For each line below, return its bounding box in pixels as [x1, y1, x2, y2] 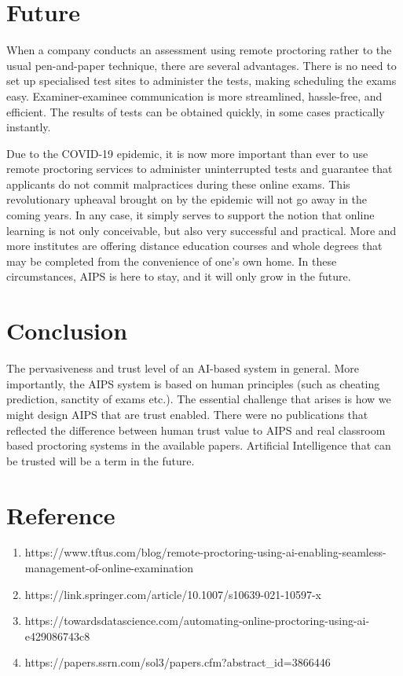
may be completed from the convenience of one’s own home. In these [6, 252, 337, 269]
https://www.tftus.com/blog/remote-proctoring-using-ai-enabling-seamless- [24, 544, 387, 560]
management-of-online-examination [24, 560, 194, 576]
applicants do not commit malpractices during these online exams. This [6, 175, 350, 192]
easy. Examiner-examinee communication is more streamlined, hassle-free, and [6, 87, 383, 104]
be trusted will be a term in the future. [6, 452, 195, 468]
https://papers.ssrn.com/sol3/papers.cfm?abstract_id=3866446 [24, 654, 331, 670]
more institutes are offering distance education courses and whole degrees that [6, 237, 383, 254]
